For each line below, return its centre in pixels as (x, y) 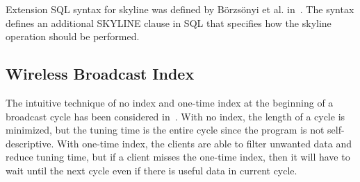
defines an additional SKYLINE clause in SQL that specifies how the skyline (169, 22)
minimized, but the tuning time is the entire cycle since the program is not (165, 130)
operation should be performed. (73, 36)
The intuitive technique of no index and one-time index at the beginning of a (170, 102)
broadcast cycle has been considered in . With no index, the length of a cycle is (175, 116)
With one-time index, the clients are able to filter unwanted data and (205, 143)
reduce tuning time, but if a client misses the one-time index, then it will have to (178, 157)
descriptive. (30, 143)
